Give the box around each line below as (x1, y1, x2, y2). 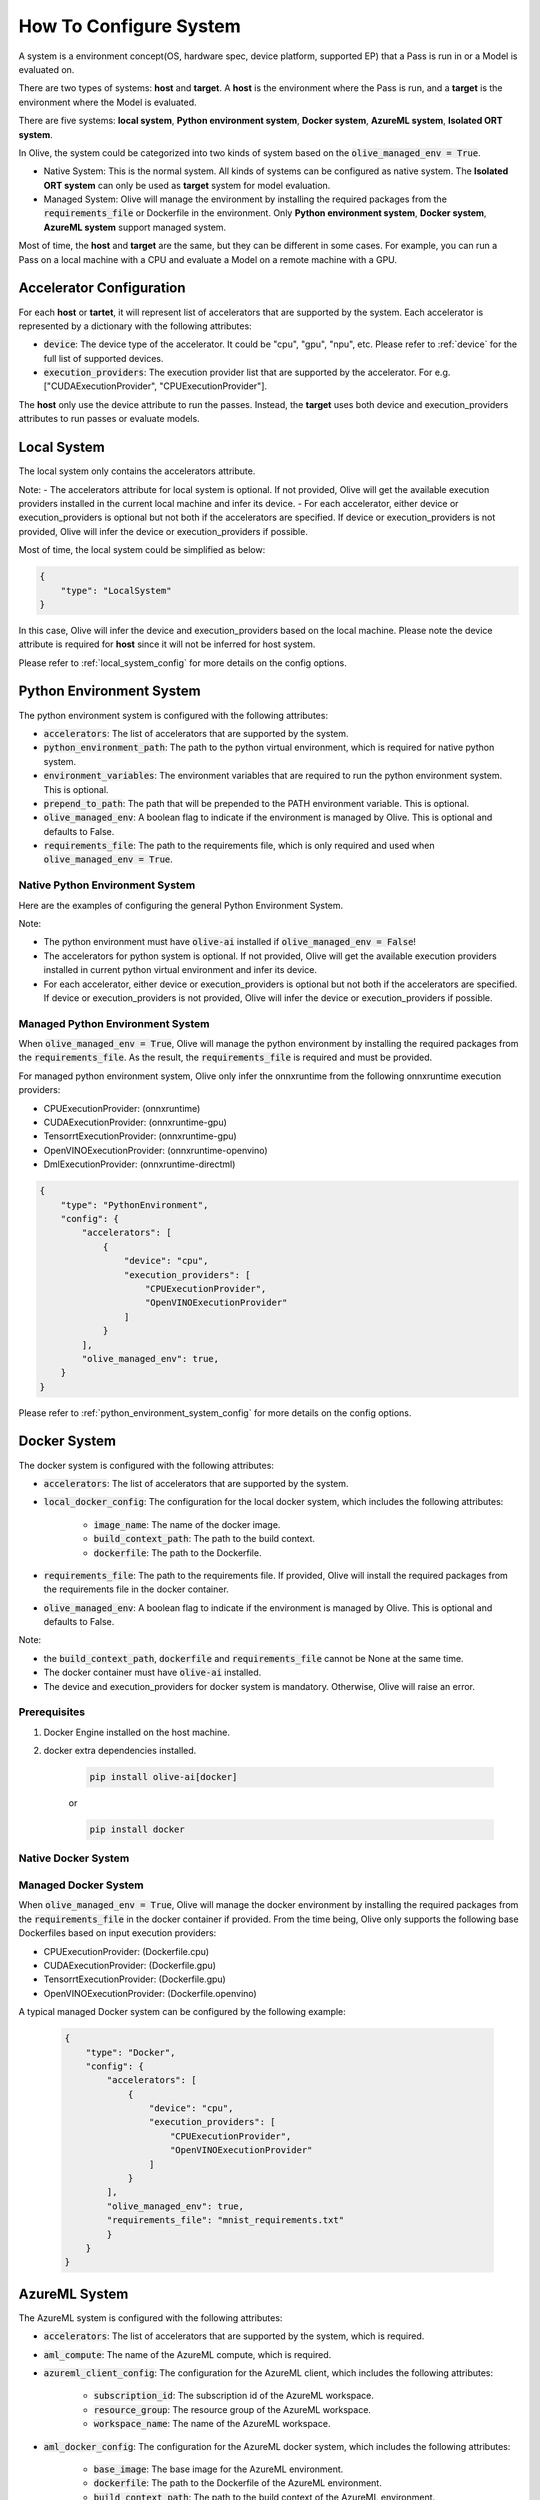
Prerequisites (18, 1705, 85, 1719)
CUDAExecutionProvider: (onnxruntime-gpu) (43, 1116, 227, 1129)
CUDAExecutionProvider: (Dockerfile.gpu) (43, 1959, 217, 1971)
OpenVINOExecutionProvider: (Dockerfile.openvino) (43, 1987, 257, 1999)
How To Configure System (18, 15, 241, 37)
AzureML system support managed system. (43, 221, 227, 233)
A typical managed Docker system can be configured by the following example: (18, 2006, 347, 2018)
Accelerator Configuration (18, 280, 186, 297)
